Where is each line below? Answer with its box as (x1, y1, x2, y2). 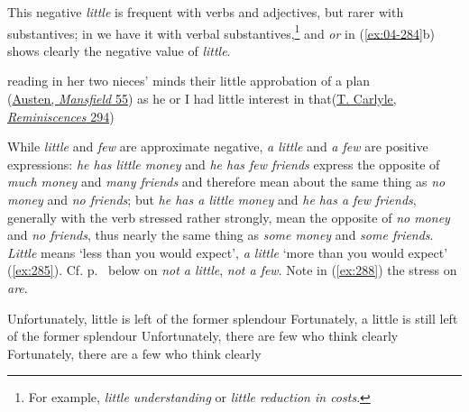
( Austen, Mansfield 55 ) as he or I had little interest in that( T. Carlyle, (7, 89, 397, 108)
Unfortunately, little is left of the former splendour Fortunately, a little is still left (7, 308, 458, 327)
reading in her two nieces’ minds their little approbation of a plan (7, 71, 371, 90)
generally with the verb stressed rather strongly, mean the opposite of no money (7, 207, 450, 226)
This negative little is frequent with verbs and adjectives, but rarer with (7, 3, 404, 21)
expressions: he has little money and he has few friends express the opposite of (7, 154, 440, 173)
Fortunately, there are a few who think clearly (7, 343, 262, 362)
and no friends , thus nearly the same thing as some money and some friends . (7, 225, 434, 244)
